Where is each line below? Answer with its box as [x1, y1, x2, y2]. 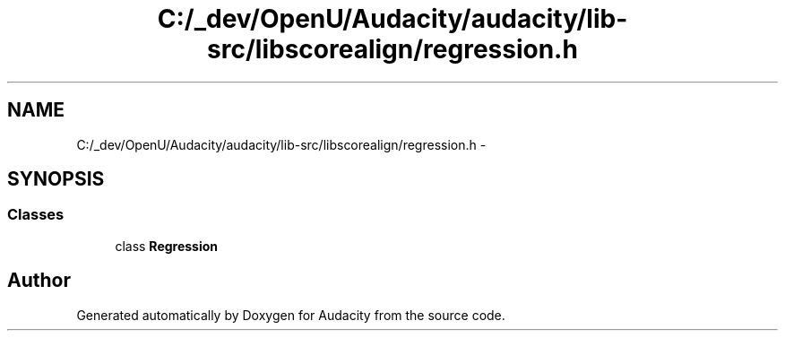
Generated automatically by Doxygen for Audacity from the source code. [76, 307, 505, 323]
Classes [7, 205, 65, 224]
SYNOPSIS [7, 168, 105, 191]
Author [7, 269, 71, 292]
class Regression [115, 238, 219, 254]
